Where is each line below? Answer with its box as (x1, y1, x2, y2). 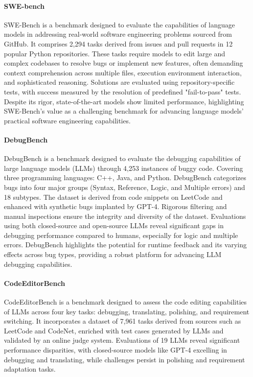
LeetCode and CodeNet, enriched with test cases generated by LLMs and (4, 325, 224, 335)
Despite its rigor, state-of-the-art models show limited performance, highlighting (4, 96, 244, 106)
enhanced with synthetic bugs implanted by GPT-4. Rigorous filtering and (4, 201, 227, 212)
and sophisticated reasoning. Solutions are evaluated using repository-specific (4, 77, 235, 87)
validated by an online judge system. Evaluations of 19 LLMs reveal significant (4, 335, 240, 345)
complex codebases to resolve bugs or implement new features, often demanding (4, 58, 243, 68)
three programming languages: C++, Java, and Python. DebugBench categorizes (4, 172, 246, 183)
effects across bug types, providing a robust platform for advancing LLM (4, 249, 222, 259)
